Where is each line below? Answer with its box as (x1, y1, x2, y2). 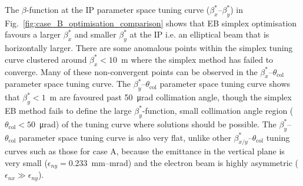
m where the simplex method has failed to (121, 53, 274, 65)
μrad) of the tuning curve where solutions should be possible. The (39, 117, 277, 130)
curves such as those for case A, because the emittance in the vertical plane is (5, 145, 285, 157)
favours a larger (5, 28, 61, 40)
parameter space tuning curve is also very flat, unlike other (19, 131, 231, 143)
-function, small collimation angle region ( (142, 104, 294, 116)
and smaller (74, 28, 116, 40)
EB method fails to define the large (5, 104, 132, 116)
